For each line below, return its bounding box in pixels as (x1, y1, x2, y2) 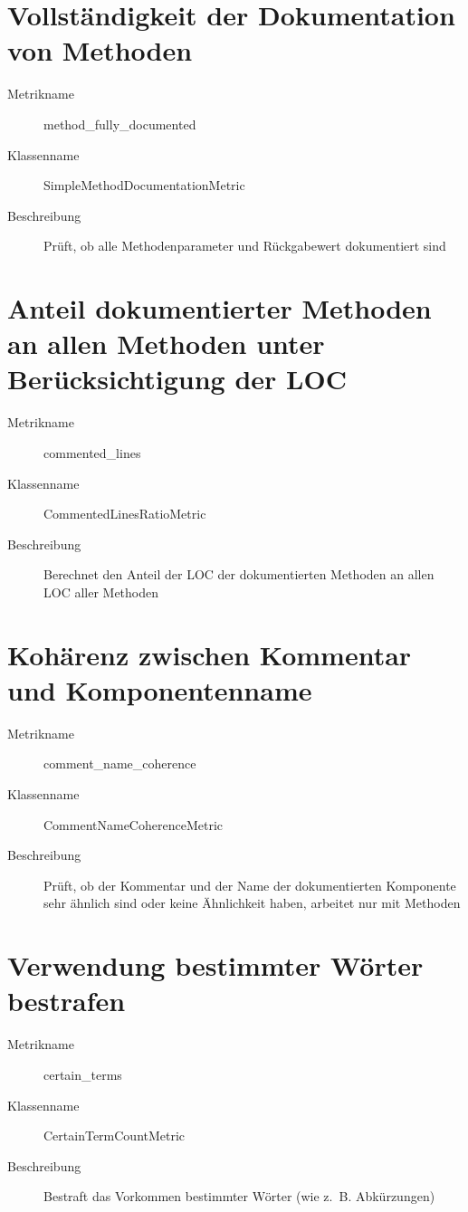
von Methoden (7, 32, 193, 69)
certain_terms (43, 1064, 122, 1083)
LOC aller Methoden (43, 582, 159, 601)
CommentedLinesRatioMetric (43, 504, 206, 523)
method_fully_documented (43, 114, 196, 133)
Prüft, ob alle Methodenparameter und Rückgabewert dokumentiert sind (43, 236, 446, 255)
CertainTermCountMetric (43, 1126, 186, 1145)
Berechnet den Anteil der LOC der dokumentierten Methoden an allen (43, 565, 435, 584)
